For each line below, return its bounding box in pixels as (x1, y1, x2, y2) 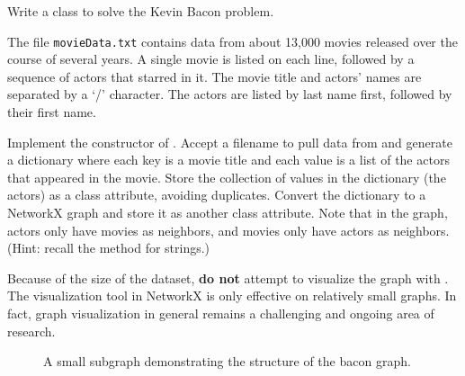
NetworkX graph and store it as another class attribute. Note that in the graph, (7, 203, 448, 221)
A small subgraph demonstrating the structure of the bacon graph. (43, 352, 411, 371)
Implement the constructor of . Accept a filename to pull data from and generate (7, 132, 452, 151)
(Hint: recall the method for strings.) (7, 238, 210, 257)
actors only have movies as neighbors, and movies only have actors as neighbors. (7, 220, 450, 239)
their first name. (7, 103, 96, 121)
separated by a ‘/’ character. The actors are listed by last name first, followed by (7, 85, 452, 103)
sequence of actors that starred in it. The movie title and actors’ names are (7, 67, 422, 85)
